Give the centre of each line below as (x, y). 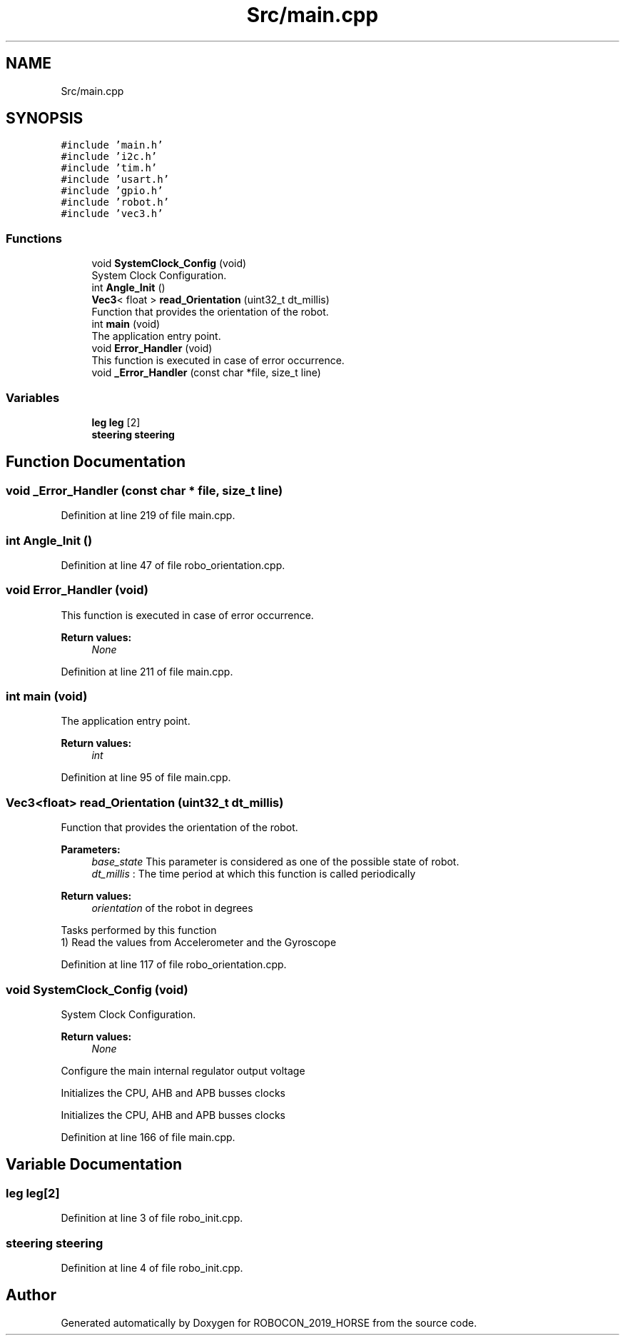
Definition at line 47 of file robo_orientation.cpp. (173, 565)
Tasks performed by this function (139, 930)
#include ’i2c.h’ (109, 157)
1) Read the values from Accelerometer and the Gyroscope (199, 943)
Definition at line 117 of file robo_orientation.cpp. (174, 965)
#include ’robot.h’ (115, 202)
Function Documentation (96, 462)
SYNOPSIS (45, 119)
